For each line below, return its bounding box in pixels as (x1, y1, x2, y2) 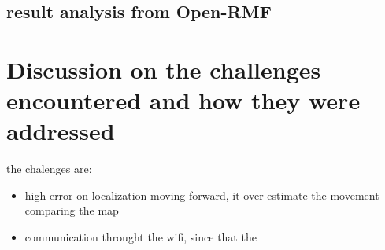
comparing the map (24, 202, 119, 219)
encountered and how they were (6, 84, 361, 116)
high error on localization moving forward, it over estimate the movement (24, 186, 379, 203)
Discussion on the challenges (6, 53, 321, 85)
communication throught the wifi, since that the (24, 229, 257, 245)
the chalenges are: (6, 160, 92, 177)
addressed (6, 115, 115, 147)
